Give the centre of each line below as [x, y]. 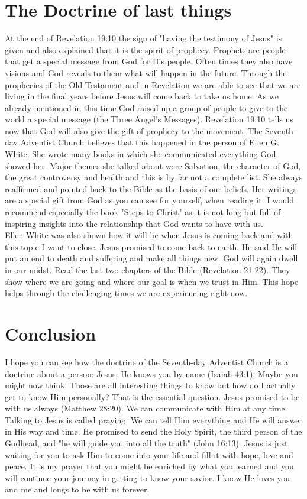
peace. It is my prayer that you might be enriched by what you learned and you [149, 466]
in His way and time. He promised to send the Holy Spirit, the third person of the [153, 431]
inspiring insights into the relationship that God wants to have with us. [134, 223]
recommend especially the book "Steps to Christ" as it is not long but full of [143, 212]
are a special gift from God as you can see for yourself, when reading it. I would [150, 200]
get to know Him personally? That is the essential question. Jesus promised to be [152, 396]
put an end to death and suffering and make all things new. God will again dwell [151, 258]
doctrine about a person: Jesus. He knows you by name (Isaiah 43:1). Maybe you [151, 373]
